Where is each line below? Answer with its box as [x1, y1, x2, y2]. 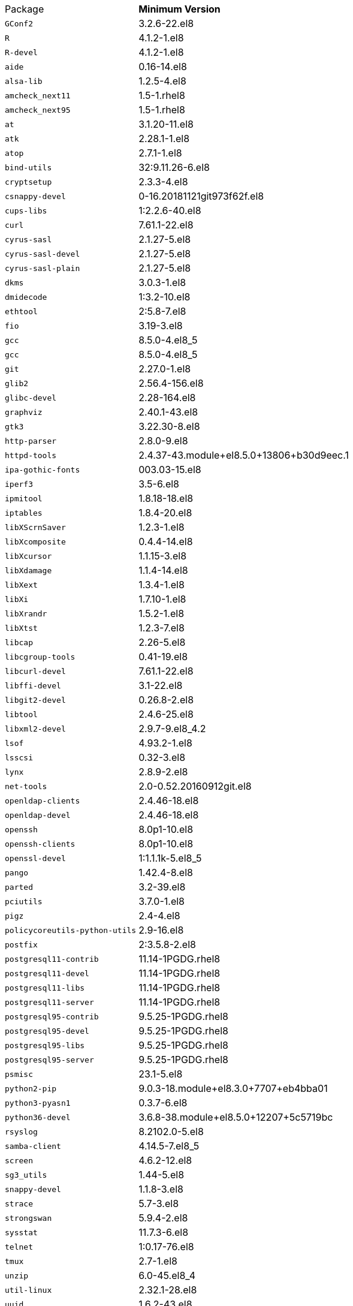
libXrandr [5, 609, 47, 618]
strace [5, 1199, 33, 1208]
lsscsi [5, 753, 33, 762]
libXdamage [5, 565, 52, 575]
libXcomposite [5, 537, 66, 546]
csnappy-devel [5, 191, 66, 201]
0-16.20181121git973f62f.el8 [138, 190, 264, 202]
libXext [5, 580, 38, 589]
